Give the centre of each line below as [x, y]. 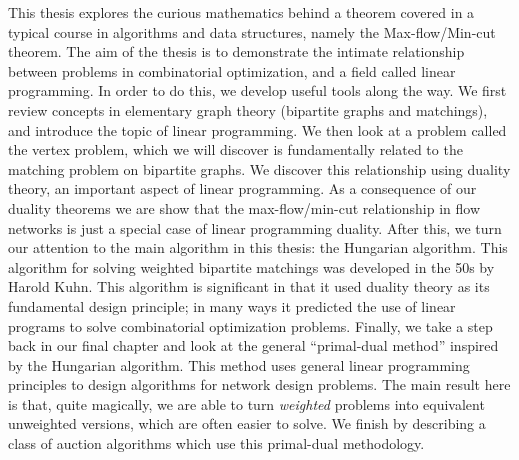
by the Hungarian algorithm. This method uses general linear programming [239, 364]
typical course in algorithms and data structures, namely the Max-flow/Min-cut [252, 31]
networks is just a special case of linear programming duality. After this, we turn [255, 227]
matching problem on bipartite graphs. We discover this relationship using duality [259, 168]
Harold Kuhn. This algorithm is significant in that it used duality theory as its [249, 286]
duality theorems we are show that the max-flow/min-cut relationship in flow [244, 207]
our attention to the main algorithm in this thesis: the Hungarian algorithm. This [258, 247]
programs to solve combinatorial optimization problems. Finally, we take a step [250, 325]
